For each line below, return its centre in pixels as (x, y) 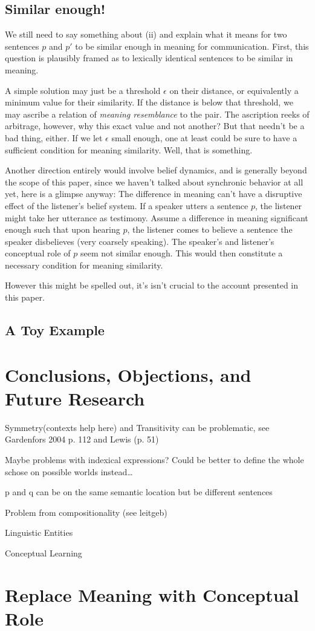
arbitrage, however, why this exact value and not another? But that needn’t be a (155, 126)
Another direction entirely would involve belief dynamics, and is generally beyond (156, 170)
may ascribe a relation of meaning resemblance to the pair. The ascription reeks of (157, 114)
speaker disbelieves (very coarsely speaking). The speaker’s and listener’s (140, 241)
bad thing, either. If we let (54, 137)
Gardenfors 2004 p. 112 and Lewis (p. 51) (82, 439)
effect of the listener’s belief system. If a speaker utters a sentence (127, 205)
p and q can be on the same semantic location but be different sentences (139, 492)
